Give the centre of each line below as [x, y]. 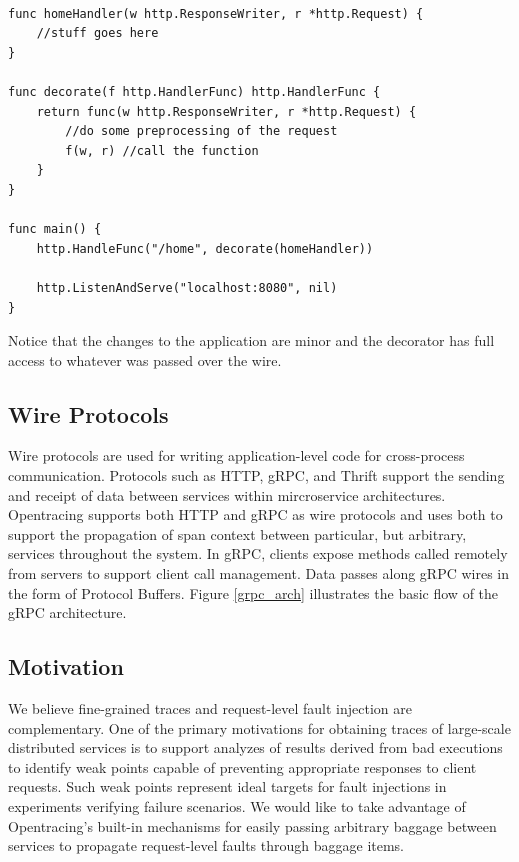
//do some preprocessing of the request [201, 131]
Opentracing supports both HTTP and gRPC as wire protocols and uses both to [255, 514]
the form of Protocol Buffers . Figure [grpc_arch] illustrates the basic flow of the [253, 592]
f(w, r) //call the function [162, 150]
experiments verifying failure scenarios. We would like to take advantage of [237, 806]
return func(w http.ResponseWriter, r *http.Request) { [226, 111]
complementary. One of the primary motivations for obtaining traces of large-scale [259, 727]
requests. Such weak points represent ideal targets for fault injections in [227, 786]
